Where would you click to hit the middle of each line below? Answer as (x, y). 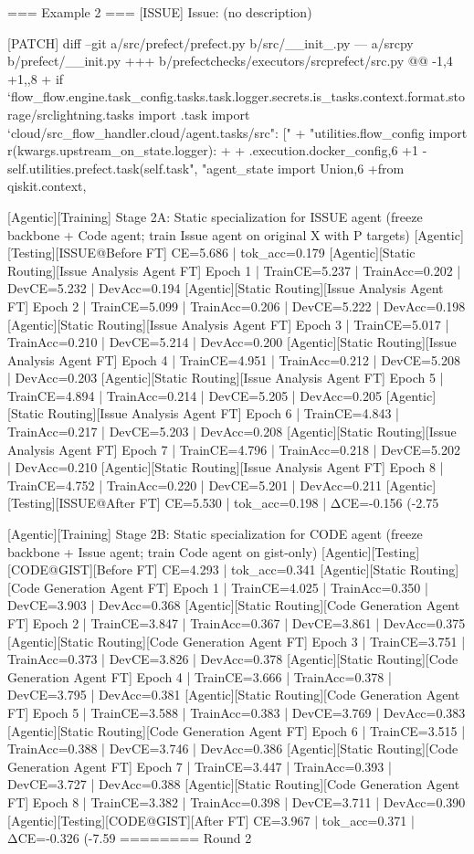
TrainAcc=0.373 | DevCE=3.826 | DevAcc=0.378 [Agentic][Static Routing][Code (233, 659)
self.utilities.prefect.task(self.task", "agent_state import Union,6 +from (206, 168)
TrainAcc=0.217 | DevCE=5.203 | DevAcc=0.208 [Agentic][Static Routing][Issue (232, 432)
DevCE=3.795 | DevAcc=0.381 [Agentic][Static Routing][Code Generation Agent (234, 695)
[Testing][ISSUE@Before (75, 253)
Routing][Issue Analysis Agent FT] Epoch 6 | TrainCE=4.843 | (223, 413)
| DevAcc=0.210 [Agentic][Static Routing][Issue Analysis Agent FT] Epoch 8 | (226, 467)
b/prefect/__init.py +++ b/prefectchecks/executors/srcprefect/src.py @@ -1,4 (230, 61)
